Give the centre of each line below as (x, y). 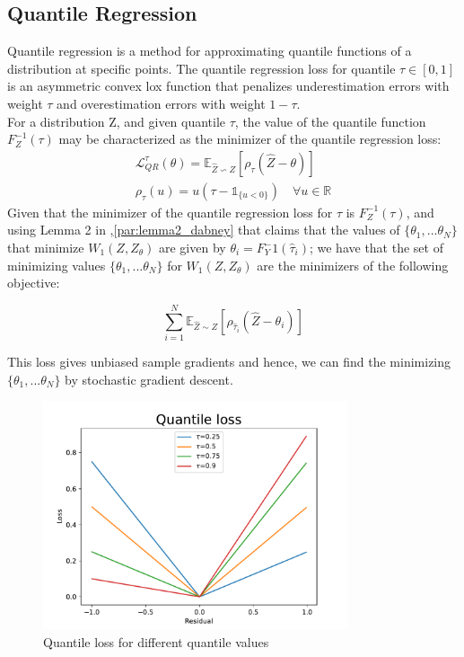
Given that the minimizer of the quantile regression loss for (170, 212)
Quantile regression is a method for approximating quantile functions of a (210, 51)
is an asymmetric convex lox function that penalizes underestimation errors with (228, 86)
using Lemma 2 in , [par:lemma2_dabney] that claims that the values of (204, 230)
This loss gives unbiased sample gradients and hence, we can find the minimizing (229, 361)
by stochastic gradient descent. (149, 379)
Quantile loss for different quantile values (156, 642)
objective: (34, 283)
